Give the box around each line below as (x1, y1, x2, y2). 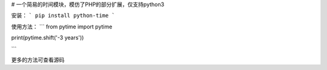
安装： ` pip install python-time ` (11, 12, 115, 19)
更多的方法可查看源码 (11, 56, 65, 63)
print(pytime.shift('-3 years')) (11, 34, 84, 42)
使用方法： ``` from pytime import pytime (11, 23, 113, 30)
